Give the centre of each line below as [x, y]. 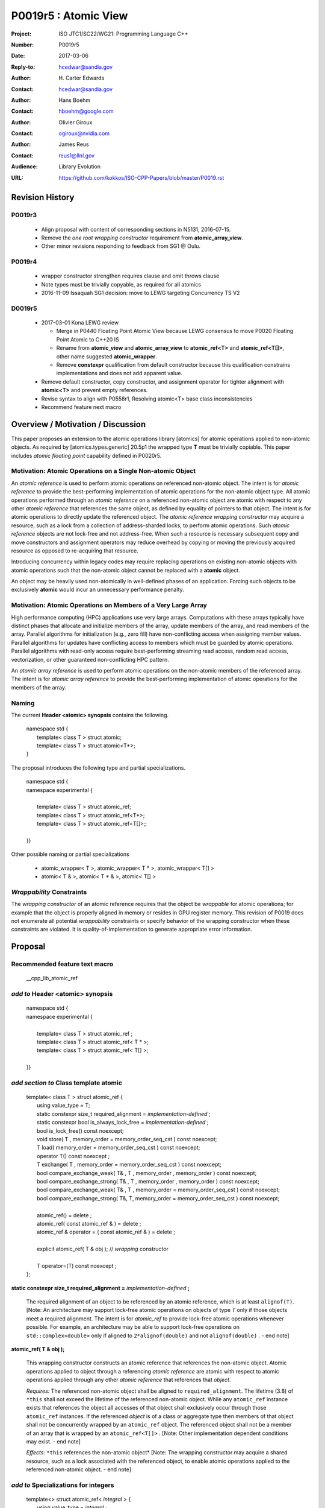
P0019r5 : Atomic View [70, 16]
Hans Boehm [75, 100]
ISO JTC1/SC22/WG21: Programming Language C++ [123, 34]
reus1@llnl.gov [77, 155]
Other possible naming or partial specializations [70, 854]
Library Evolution [80, 166]
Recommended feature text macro [62, 964]
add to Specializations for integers [63, 1485]
